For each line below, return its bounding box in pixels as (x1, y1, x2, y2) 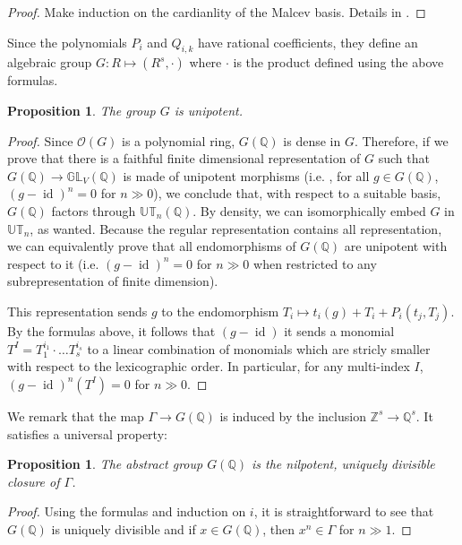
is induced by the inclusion (219, 406, 366, 425)
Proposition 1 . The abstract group (7, 454, 203, 473)
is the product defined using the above (233, 53, 444, 72)
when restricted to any (253, 254, 377, 272)
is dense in (283, 131, 341, 150)
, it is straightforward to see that (253, 502, 434, 521)
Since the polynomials (7, 32, 127, 51)
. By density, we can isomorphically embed (192, 201, 426, 220)
